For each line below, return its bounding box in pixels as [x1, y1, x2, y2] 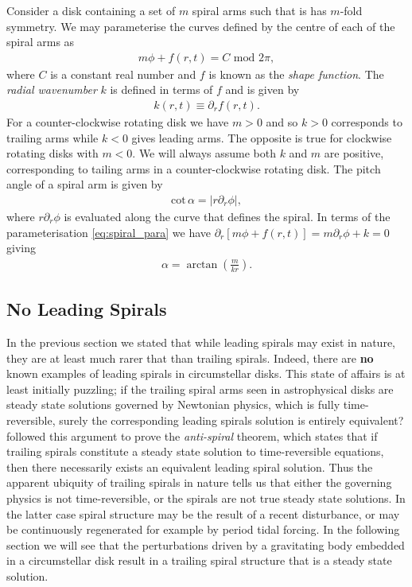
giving [6, 239, 36, 256]
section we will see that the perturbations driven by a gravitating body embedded [6, 536, 405, 553]
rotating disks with [6, 145, 99, 161]
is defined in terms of [110, 81, 213, 98]
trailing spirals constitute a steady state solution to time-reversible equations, [6, 443, 384, 460]
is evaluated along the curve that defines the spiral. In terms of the [64, 208, 391, 225]
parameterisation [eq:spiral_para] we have [6, 224, 212, 240]
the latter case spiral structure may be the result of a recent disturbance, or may [6, 505, 400, 522]
